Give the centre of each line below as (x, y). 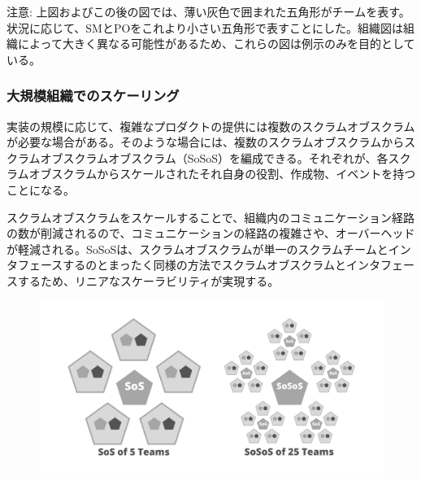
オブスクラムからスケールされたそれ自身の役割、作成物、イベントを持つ (222, 174)
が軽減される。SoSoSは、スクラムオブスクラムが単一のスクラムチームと (197, 249)
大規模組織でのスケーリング (93, 96)
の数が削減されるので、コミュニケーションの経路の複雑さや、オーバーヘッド (211, 233)
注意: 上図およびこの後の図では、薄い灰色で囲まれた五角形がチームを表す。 (208, 11)
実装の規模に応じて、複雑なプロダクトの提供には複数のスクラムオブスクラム (211, 126)
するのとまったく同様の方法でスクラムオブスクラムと (204, 265)
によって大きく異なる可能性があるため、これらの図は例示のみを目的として (216, 44)
